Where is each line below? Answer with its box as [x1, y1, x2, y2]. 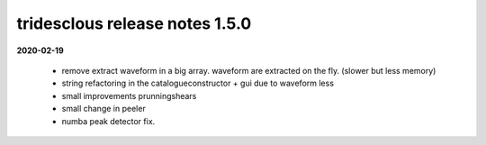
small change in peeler [61, 104, 146, 114]
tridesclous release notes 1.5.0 [16, 14, 252, 33]
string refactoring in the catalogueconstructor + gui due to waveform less [61, 77, 335, 89]
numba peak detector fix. [61, 115, 156, 126]
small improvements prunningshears [61, 90, 197, 101]
